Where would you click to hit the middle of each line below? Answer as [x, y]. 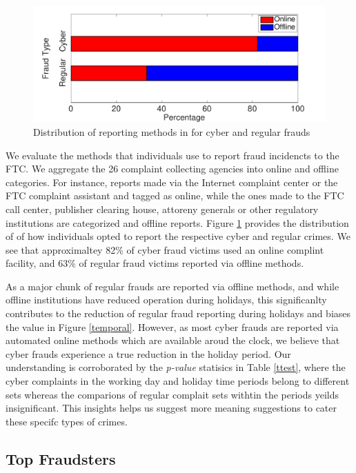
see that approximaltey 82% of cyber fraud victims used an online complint [165, 249]
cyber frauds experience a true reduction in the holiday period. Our [148, 353]
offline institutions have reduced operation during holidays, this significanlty [166, 300]
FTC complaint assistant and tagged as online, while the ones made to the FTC [175, 195]
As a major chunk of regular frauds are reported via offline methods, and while [172, 286]
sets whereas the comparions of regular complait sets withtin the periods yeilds [172, 394]
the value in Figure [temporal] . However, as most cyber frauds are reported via [172, 326]
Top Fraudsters [61, 458]
